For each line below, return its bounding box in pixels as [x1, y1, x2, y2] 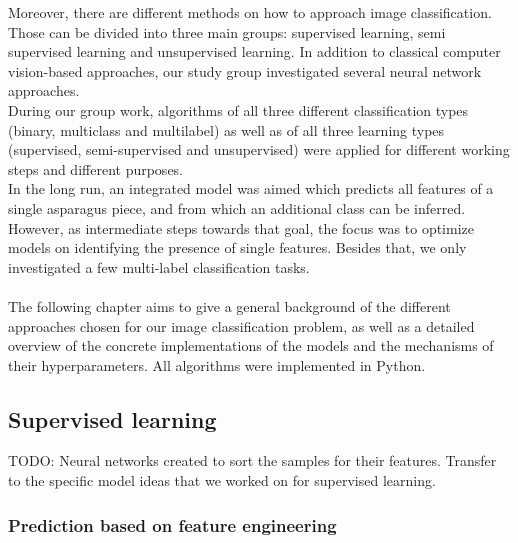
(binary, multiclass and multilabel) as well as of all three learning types [8, 119, 445, 140]
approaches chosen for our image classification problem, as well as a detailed [8, 315, 475, 336]
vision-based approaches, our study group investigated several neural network [8, 60, 482, 81]
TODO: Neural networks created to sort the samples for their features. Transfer [8, 450, 497, 471]
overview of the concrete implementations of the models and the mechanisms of [8, 335, 494, 356]
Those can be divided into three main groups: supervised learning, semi [8, 21, 446, 42]
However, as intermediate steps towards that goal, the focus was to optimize [8, 217, 475, 238]
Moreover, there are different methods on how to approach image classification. [8, 2, 492, 22]
